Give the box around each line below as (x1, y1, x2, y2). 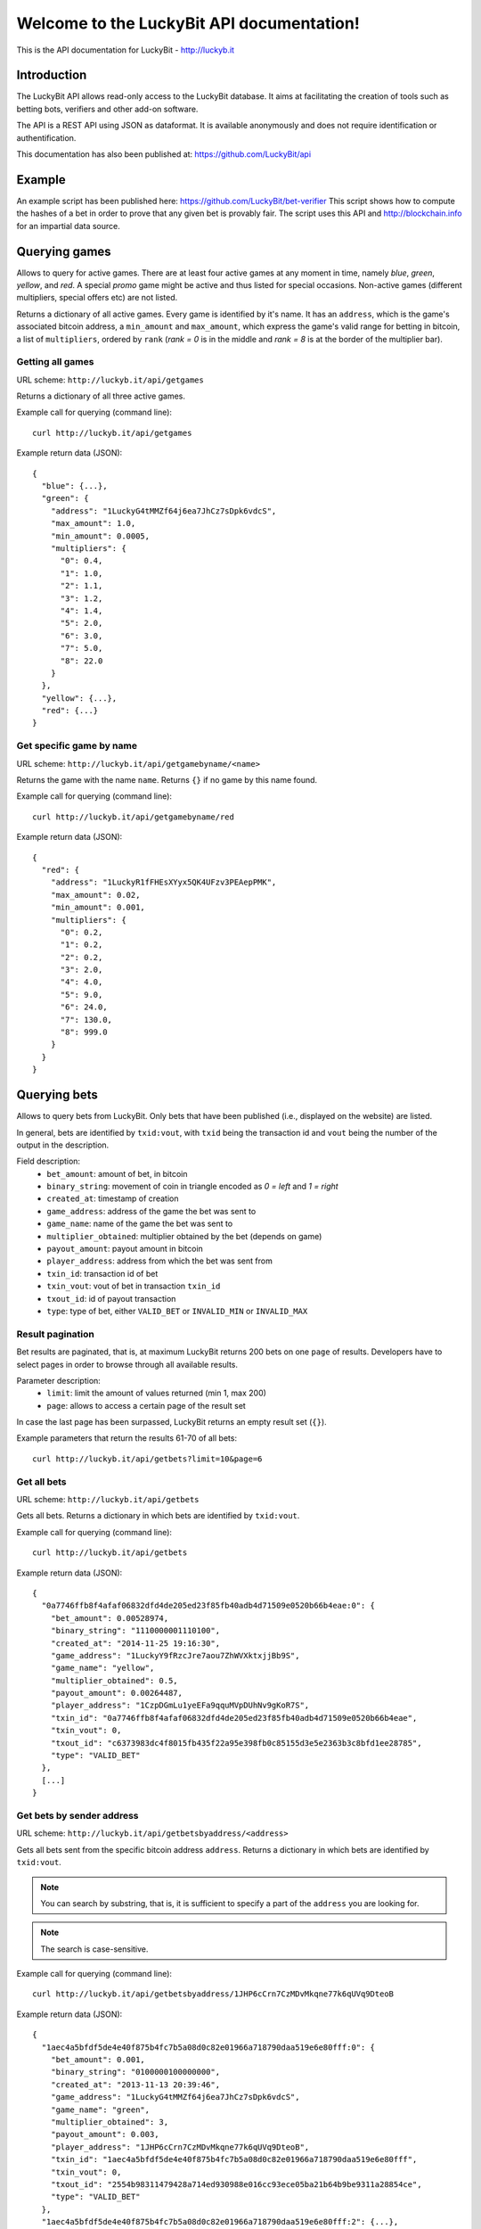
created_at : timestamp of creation (46, 1193, 179, 1204)
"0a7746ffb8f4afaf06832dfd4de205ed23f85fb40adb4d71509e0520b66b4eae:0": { (41, 1600, 376, 1611)
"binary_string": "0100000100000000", (50, 2067, 221, 2077)
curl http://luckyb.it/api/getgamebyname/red (32, 811, 235, 822)
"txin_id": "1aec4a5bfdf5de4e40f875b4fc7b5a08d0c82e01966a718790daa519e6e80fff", (50, 2154, 418, 2165)
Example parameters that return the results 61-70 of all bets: (16, 1433, 238, 1444)
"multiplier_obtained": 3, (50, 2117, 169, 2126)
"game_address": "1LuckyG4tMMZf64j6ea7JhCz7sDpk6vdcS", (50, 2092, 300, 2102)
